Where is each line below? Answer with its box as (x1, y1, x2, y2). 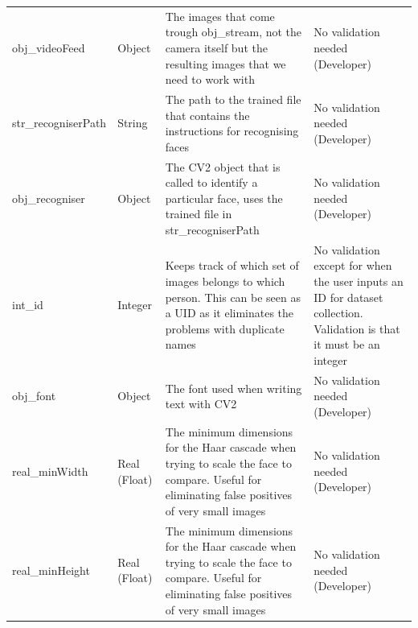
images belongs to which (165, 273, 285, 289)
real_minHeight (12, 561, 90, 578)
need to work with (165, 71, 255, 88)
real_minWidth (12, 462, 88, 479)
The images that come (165, 7, 275, 24)
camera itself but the (165, 39, 268, 56)
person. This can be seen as (165, 288, 301, 305)
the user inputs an (313, 273, 404, 289)
